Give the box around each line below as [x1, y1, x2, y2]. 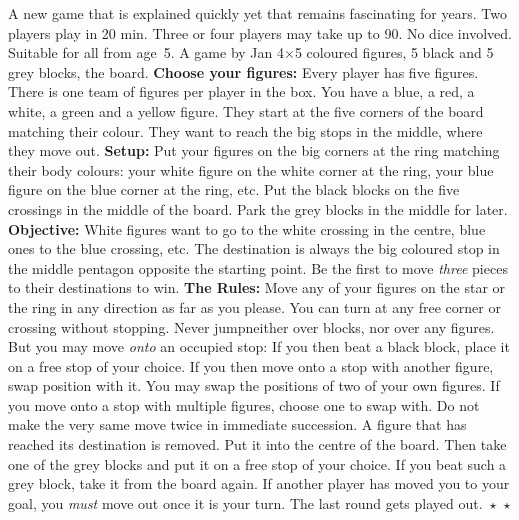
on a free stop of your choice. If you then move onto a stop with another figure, [8, 355, 494, 376]
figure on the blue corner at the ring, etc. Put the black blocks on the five [8, 179, 460, 200]
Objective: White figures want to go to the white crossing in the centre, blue [8, 218, 486, 239]
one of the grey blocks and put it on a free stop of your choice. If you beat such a [8, 453, 507, 474]
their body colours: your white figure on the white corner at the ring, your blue [8, 159, 494, 180]
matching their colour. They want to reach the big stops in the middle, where [8, 120, 483, 141]
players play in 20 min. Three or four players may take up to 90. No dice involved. [8, 22, 512, 43]
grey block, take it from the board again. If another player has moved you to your [8, 473, 510, 494]
